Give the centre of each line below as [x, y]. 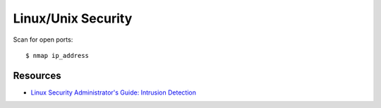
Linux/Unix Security [73, 18]
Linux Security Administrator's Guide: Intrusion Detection [114, 92]
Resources [37, 75]
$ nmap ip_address [58, 55]
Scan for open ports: [43, 40]
